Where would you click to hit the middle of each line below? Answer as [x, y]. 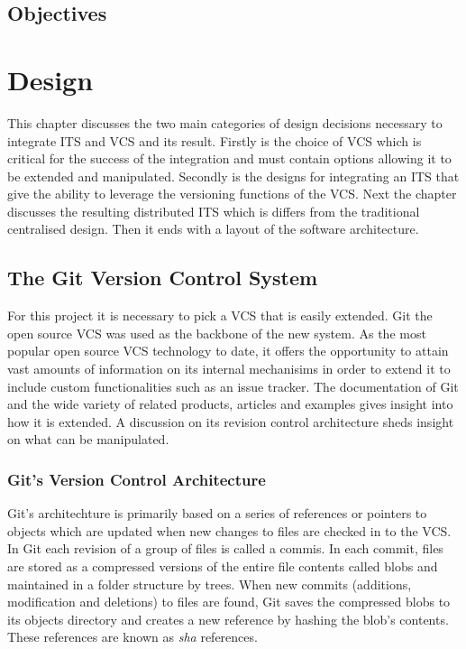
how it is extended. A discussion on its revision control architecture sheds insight [231, 421]
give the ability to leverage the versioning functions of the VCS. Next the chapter [232, 194]
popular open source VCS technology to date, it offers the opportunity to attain [228, 351]
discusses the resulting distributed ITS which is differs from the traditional [214, 211]
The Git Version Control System [163, 278]
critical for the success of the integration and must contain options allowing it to [229, 158]
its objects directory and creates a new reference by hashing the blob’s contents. [228, 619]
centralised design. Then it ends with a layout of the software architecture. [213, 229]
